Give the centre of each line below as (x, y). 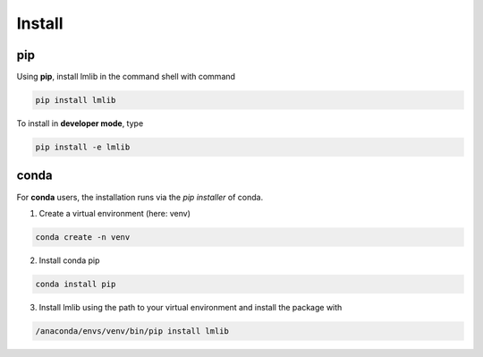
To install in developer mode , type (80, 123)
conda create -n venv (83, 237)
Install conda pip (69, 260)
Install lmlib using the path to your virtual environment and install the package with (191, 307)
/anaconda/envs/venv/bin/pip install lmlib (132, 331)
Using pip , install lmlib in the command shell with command (126, 77)
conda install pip (76, 284)
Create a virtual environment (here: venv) (115, 213)
